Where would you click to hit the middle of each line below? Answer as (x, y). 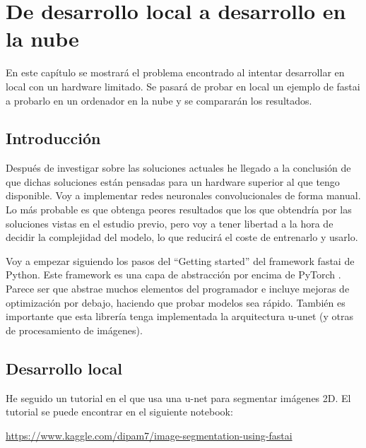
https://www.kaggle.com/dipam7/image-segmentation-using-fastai (149, 435)
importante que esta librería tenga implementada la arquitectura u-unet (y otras (179, 316)
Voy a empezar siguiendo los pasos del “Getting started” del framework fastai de (180, 260)
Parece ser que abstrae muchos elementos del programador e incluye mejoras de (178, 289)
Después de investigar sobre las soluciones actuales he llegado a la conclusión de (178, 168)
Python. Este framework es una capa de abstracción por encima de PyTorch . (173, 275)
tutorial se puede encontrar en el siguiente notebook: (119, 412)
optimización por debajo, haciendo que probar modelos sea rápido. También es (176, 302)
